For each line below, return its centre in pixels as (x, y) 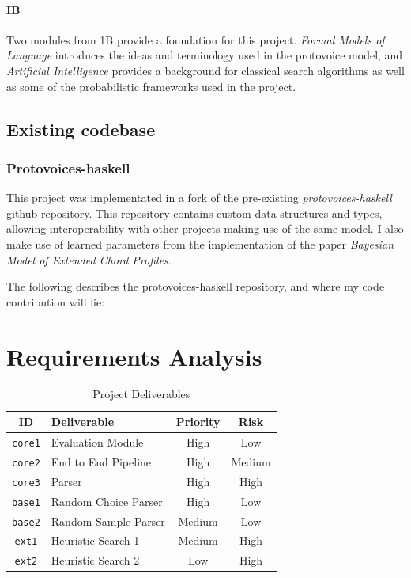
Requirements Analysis (134, 356)
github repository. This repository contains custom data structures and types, (194, 213)
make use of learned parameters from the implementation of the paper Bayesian (200, 243)
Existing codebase (81, 129)
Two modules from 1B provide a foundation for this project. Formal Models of (196, 39)
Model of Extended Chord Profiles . (89, 259)
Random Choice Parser (107, 501)
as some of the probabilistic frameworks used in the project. (151, 86)
